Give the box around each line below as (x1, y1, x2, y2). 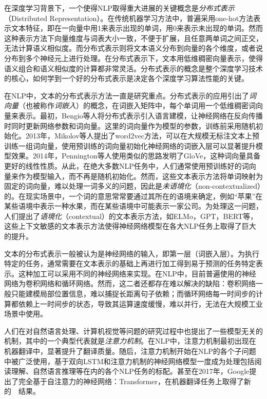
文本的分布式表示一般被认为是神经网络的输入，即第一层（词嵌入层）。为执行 (4, 248, 259, 258)
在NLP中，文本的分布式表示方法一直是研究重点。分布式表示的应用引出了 (4, 90, 249, 101)
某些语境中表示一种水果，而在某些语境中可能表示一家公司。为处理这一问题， (4, 201, 263, 211)
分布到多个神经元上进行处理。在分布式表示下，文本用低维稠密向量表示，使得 (4, 52, 263, 63)
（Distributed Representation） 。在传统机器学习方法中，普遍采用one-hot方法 (4, 12, 254, 23)
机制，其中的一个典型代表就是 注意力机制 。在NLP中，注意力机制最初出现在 (4, 335, 256, 346)
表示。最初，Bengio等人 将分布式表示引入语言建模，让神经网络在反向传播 (18, 110, 263, 121)
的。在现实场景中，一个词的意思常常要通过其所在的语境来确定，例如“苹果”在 (4, 190, 263, 201)
